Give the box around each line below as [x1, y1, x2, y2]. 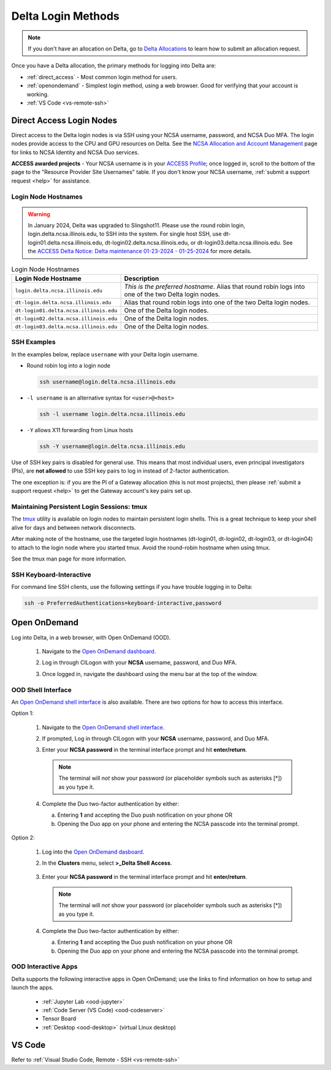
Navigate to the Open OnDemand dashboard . [42, 647, 156, 655]
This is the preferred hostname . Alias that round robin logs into [124, 283, 305, 291]
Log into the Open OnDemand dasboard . [42, 848, 145, 856]
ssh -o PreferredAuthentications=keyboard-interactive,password [24, 600, 222, 607]
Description [124, 274, 159, 283]
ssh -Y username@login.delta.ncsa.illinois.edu [39, 443, 185, 450]
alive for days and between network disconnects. [11, 524, 136, 531]
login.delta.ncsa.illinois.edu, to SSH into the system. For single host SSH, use [28, 230, 222, 238]
